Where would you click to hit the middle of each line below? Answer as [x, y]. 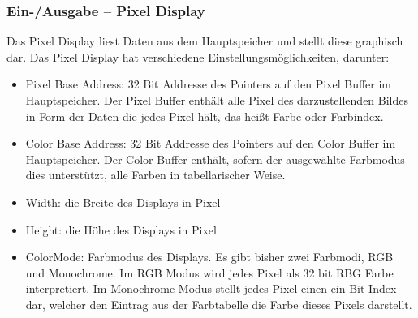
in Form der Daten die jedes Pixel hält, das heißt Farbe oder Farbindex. [205, 116]
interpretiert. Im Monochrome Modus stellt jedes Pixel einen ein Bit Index [211, 288]
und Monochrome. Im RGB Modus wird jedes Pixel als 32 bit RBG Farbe [209, 272]
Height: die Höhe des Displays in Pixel [121, 229]
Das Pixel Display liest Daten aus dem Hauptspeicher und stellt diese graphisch [205, 41]
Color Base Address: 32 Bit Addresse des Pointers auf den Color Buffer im [211, 143]
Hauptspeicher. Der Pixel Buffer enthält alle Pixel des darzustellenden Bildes [217, 100]
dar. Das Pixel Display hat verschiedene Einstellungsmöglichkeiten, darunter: [198, 56]
